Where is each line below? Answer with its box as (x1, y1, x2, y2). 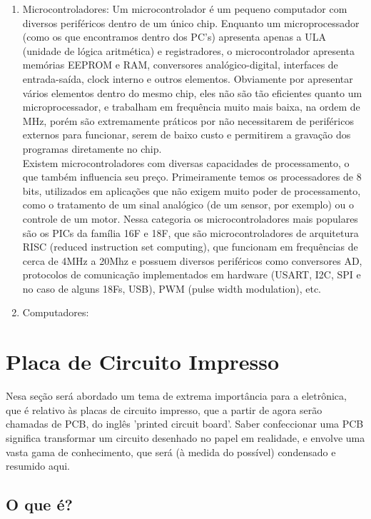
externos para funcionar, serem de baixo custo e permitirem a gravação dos (22, 127, 351, 142)
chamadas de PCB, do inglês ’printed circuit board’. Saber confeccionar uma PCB (6, 416, 364, 431)
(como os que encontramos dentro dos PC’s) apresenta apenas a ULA (22, 29, 326, 44)
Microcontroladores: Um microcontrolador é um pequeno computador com (22, 1, 347, 16)
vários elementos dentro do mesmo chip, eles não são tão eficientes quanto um (22, 85, 362, 100)
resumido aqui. (6, 458, 70, 473)
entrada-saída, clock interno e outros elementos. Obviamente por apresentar (22, 71, 353, 86)
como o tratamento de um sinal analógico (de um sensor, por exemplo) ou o (22, 197, 355, 212)
